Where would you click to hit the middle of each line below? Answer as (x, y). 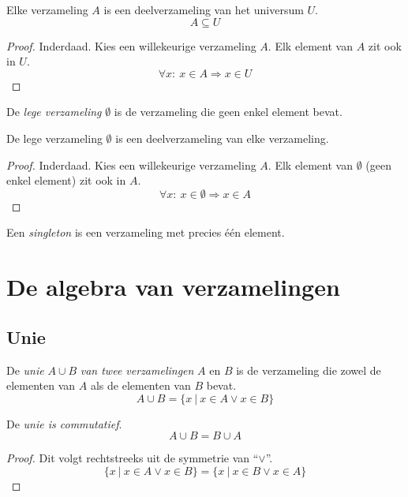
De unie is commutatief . (64, 423)
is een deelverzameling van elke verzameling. (222, 138)
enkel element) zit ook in (66, 180)
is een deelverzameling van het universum (204, 9)
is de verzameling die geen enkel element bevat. (228, 112)
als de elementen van (140, 385)
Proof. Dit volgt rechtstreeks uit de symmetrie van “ (133, 458)
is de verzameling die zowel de (309, 370)
